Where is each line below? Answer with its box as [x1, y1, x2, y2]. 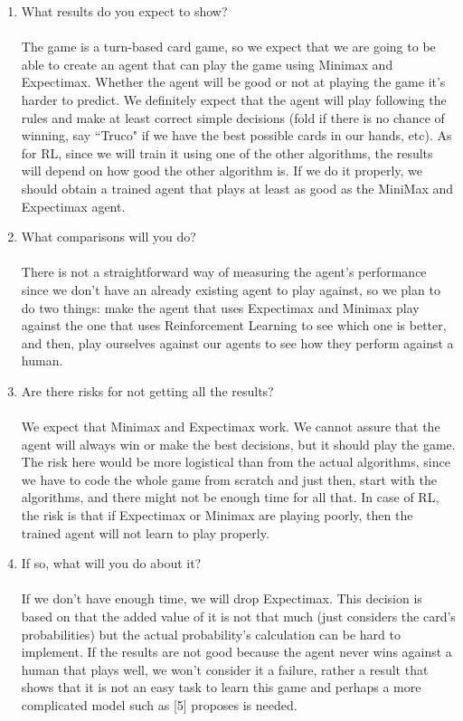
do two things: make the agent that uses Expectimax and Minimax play [21, 298, 420, 317]
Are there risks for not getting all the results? [21, 381, 274, 400]
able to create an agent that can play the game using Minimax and [21, 54, 393, 73]
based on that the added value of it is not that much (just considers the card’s [21, 607, 456, 625]
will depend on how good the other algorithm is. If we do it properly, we [21, 161, 422, 180]
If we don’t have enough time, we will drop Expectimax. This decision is [21, 589, 422, 608]
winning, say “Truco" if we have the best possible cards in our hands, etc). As [21, 126, 452, 145]
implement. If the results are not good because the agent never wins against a [21, 642, 452, 661]
